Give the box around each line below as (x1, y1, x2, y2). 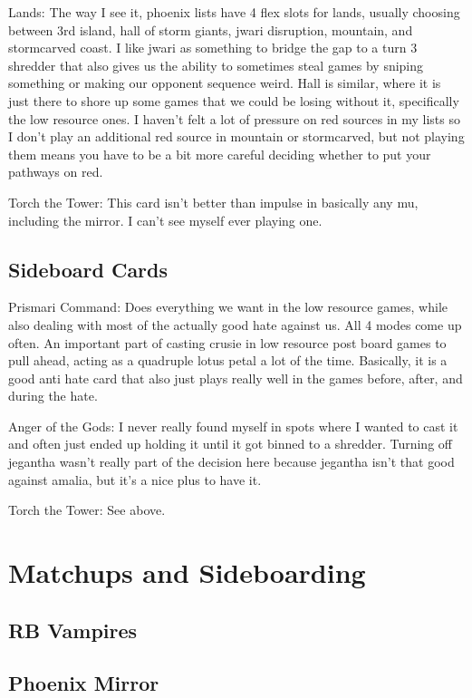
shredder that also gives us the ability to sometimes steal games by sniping (8, 55, 424, 74)
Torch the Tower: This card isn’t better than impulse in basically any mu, (8, 192, 419, 211)
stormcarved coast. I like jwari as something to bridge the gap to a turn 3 (8, 38, 418, 57)
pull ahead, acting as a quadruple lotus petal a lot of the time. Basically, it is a (8, 351, 448, 370)
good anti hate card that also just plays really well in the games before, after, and (8, 368, 463, 387)
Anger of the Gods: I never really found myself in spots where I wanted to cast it (8, 416, 458, 435)
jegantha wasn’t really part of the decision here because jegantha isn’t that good (8, 452, 455, 471)
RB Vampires (8, 616, 138, 644)
